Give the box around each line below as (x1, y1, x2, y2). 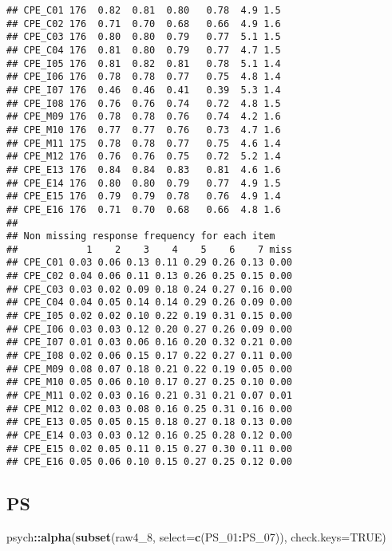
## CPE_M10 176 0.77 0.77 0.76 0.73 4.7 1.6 (6, 124, 281, 136)
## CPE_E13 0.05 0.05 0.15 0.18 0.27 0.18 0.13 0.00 (6, 416, 292, 428)
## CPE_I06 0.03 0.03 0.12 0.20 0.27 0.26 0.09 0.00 (6, 323, 292, 335)
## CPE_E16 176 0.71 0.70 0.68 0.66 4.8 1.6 (6, 203, 281, 215)
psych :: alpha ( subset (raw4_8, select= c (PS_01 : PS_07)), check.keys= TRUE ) (6, 529, 386, 545)
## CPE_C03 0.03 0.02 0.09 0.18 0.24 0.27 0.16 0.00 (6, 283, 292, 295)
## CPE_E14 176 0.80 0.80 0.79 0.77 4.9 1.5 (6, 177, 281, 189)
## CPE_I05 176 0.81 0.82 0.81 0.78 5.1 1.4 (6, 57, 281, 69)
